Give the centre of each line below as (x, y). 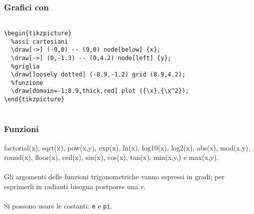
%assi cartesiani (40, 41)
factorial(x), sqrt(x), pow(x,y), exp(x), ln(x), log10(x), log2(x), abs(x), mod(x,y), (127, 147)
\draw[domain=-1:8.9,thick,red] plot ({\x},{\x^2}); (100, 91)
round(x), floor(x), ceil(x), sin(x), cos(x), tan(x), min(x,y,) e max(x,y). (111, 157)
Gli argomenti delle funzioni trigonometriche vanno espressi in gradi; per (114, 177)
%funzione (27, 83)
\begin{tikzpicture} (38, 33)
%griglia (25, 66)
